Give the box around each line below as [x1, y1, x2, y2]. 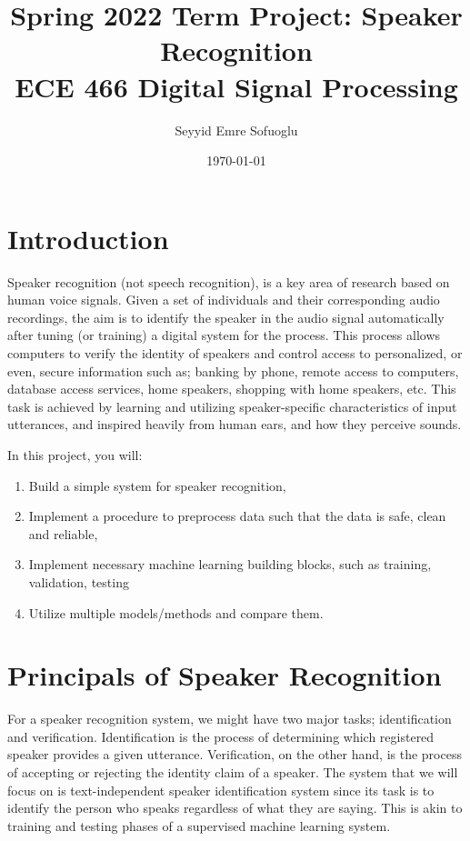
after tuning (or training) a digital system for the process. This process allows [7, 325, 441, 345]
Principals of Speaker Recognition [7, 656, 442, 694]
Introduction [7, 219, 169, 256]
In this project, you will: [7, 445, 143, 464]
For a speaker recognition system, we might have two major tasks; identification [7, 709, 452, 728]
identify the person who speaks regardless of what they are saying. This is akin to [7, 798, 463, 817]
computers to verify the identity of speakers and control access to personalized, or [7, 344, 463, 362]
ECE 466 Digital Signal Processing [15, 67, 458, 105]
